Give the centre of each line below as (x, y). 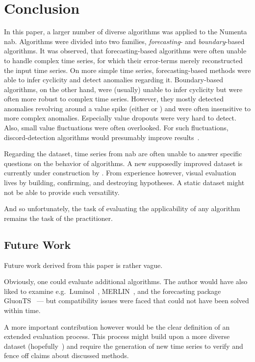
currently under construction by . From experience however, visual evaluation (120, 173)
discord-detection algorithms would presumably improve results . (102, 137)
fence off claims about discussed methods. (66, 355)
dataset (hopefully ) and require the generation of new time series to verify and (124, 346)
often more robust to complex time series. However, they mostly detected (114, 99)
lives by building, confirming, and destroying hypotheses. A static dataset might (124, 182)
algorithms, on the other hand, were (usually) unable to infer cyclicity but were (123, 89)
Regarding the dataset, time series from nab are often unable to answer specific (123, 154)
